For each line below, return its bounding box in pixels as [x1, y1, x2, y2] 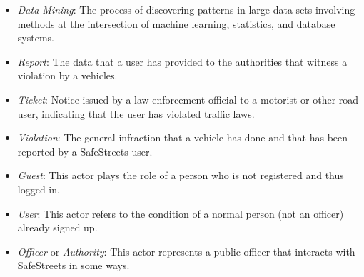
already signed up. [17, 220, 98, 235]
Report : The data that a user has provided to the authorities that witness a [17, 54, 348, 69]
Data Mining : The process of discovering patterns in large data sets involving [17, 2, 355, 16]
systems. [17, 30, 54, 45]
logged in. [17, 181, 60, 196]
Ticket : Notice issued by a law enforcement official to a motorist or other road [17, 91, 359, 106]
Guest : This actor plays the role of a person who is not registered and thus [17, 168, 344, 183]
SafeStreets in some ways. [17, 258, 130, 273]
